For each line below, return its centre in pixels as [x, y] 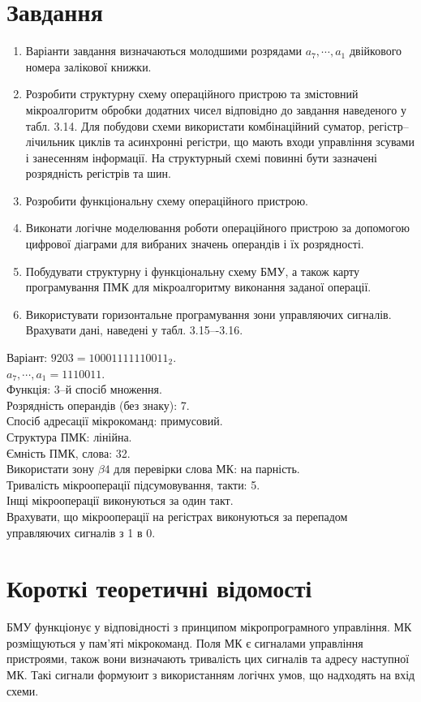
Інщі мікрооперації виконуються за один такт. [120, 500]
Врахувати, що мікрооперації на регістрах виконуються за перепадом [177, 516]
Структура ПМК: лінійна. [69, 437]
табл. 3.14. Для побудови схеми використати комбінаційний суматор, [195, 125]
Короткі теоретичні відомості [159, 588]
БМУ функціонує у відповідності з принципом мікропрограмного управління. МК [209, 627]
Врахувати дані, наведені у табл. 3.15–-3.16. [134, 330]
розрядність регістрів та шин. [98, 173]
